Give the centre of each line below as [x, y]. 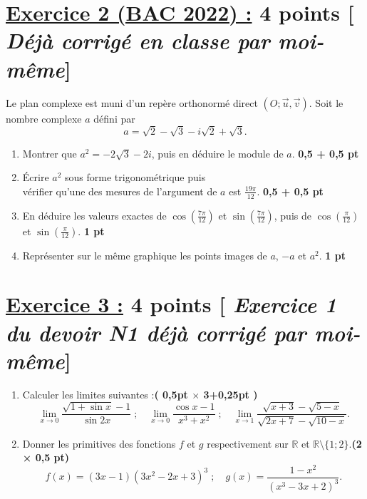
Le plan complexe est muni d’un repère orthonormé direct [132, 102]
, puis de [293, 215]
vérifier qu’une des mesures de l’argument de [120, 191]
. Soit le [326, 102]
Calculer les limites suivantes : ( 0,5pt [105, 394]
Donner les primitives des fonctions [99, 443]
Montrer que [50, 153]
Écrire [36, 177]
